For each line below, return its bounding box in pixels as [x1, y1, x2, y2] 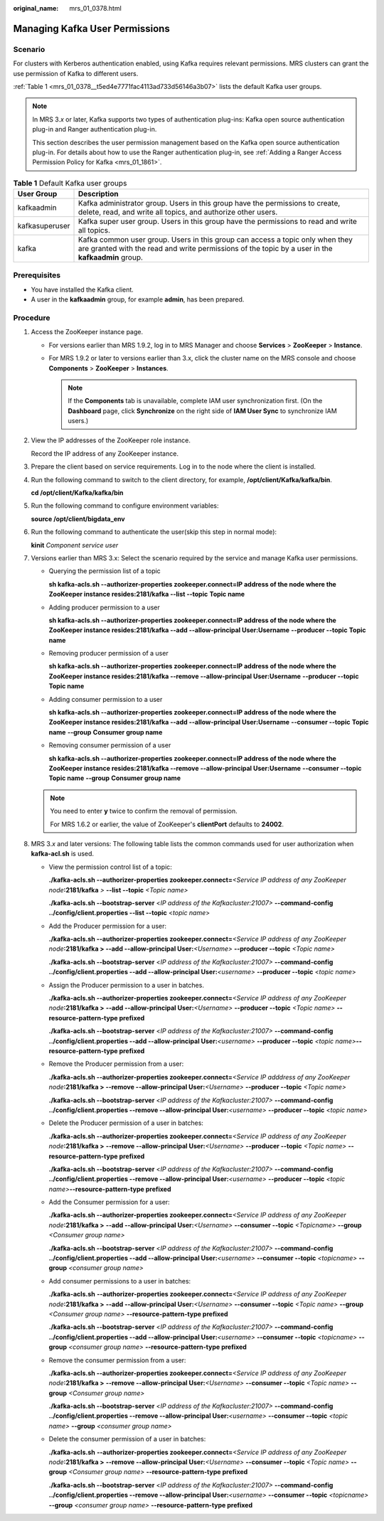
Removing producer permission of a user [48, 649, 169, 658]
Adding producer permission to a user [48, 603, 160, 612]
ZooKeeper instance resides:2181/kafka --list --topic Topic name [48, 590, 245, 599]
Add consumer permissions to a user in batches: [48, 1276, 191, 1285]
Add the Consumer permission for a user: [48, 1198, 170, 1207]
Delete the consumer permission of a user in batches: [48, 1435, 206, 1443]
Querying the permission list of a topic [48, 567, 161, 575]
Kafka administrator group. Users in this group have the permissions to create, [78, 198, 341, 208]
